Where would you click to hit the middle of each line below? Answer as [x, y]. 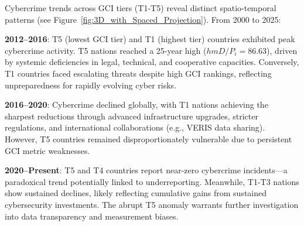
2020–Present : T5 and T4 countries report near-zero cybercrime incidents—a [146, 170]
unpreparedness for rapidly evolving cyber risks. [91, 85]
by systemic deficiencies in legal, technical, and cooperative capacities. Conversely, [152, 62]
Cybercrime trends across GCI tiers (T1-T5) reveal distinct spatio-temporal [141, 8]
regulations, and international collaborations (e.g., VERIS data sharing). [135, 127]
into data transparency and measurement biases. [92, 216]
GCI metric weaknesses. [47, 150]
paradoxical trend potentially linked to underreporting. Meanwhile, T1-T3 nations [152, 181]
